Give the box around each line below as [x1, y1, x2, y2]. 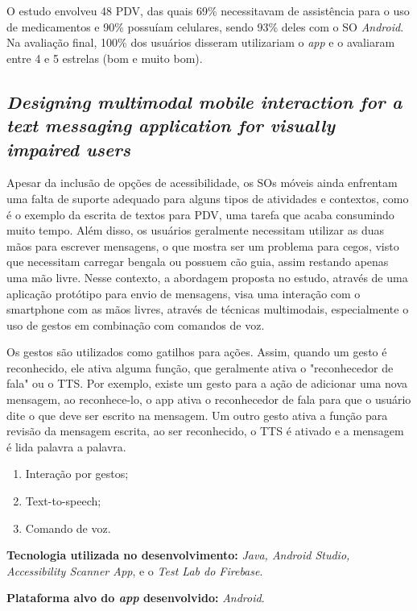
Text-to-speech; [25, 493, 101, 509]
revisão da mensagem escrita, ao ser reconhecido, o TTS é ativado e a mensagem [6, 422, 404, 439]
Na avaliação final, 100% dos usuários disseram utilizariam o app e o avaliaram [6, 34, 395, 51]
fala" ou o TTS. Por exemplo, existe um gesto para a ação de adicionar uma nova [6, 375, 407, 392]
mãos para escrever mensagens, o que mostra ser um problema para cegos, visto [6, 237, 399, 254]
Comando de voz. [25, 519, 111, 536]
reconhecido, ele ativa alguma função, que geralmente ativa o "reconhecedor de [6, 359, 394, 376]
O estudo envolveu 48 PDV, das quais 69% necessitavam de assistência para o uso [6, 2, 410, 19]
